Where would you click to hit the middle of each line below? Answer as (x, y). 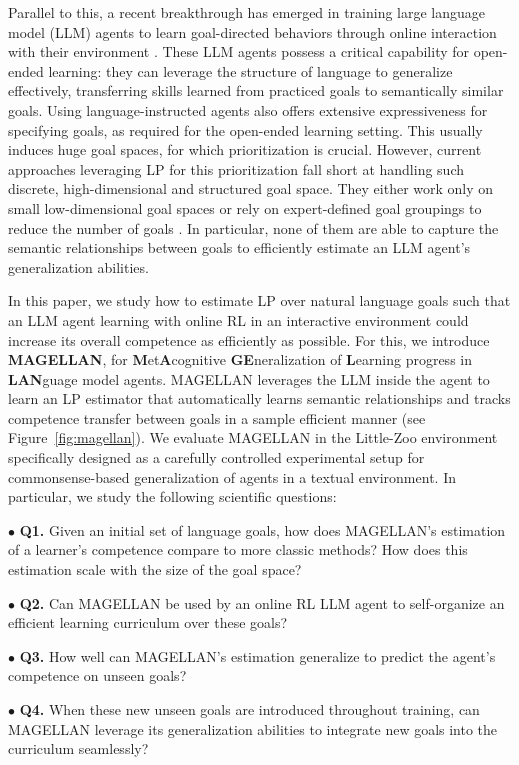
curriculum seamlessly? (78, 748)
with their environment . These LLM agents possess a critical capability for (239, 51)
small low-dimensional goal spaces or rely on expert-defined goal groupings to (245, 207)
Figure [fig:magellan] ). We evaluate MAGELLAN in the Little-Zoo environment (253, 437)
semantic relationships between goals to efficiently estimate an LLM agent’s (239, 247)
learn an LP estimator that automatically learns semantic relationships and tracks (259, 398)
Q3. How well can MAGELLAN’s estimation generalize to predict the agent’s (257, 655)
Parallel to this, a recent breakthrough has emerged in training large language (247, 12)
